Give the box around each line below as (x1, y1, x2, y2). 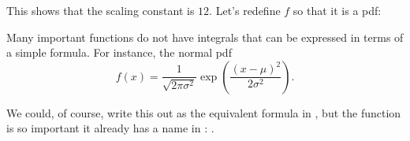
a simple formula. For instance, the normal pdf (6, 44, 232, 61)
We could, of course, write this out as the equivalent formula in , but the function (6, 104, 401, 121)
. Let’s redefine (209, 2, 281, 18)
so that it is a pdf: (293, 2, 382, 18)
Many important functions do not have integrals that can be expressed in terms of (6, 28, 404, 45)
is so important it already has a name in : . (6, 120, 214, 136)
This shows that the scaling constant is (6, 2, 195, 18)
